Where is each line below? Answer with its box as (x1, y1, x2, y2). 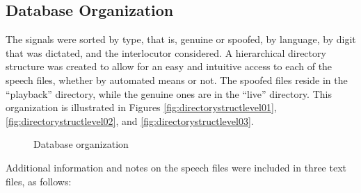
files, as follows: (6, 174, 72, 188)
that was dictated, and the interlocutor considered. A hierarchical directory (6, 45, 326, 60)
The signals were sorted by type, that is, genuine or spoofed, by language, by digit (6, 32, 356, 47)
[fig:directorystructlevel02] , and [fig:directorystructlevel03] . (6, 113, 254, 128)
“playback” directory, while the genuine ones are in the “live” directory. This (6, 86, 332, 101)
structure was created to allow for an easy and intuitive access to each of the (6, 59, 332, 74)
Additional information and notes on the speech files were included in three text (6, 160, 346, 174)
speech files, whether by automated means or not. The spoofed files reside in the (6, 72, 348, 87)
